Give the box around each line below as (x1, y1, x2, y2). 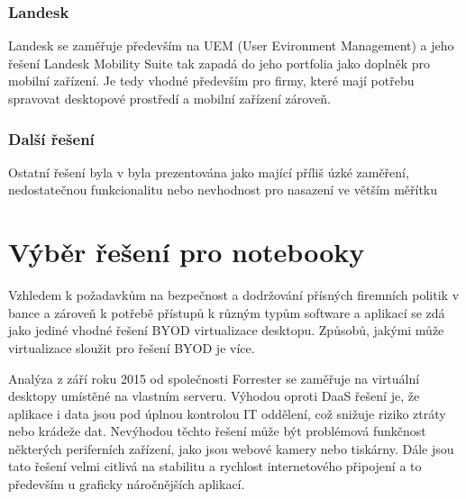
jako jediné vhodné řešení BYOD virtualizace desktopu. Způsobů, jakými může (8, 321, 444, 340)
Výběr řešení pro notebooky (8, 233, 365, 270)
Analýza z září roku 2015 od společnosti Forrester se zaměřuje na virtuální (8, 368, 420, 387)
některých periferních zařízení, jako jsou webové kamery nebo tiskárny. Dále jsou (8, 439, 454, 458)
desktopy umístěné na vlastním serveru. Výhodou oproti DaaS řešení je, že (8, 386, 420, 405)
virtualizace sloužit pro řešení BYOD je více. (8, 338, 255, 357)
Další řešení (8, 127, 95, 150)
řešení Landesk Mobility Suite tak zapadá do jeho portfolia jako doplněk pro (8, 53, 430, 72)
